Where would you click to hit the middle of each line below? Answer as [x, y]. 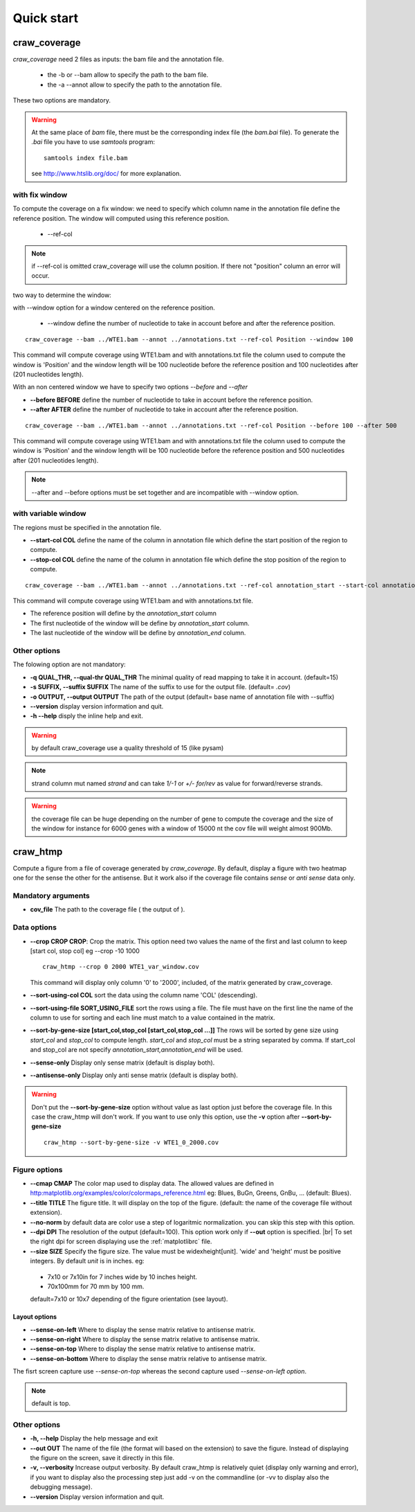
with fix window [40, 195]
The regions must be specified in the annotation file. [87, 527]
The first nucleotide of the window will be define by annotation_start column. [140, 623]
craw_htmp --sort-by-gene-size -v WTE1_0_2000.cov [131, 1142]
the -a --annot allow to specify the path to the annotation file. [135, 85]
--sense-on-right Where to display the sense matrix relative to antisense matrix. [145, 1340]
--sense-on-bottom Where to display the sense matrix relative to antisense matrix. [149, 1358]
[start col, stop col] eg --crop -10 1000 [85, 951]
